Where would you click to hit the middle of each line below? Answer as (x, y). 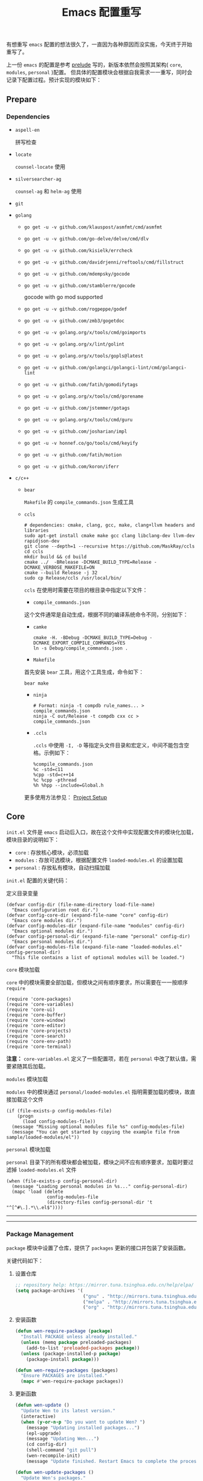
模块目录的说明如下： (33, 839)
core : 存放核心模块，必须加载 (52, 852)
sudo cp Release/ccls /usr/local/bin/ (73, 578)
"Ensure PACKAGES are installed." (64, 1376)
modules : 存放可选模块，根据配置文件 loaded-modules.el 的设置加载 (99, 860)
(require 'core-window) (36, 1020)
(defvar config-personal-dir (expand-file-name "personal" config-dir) (98, 936)
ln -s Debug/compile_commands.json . (80, 648)
